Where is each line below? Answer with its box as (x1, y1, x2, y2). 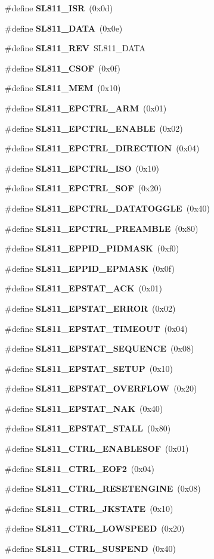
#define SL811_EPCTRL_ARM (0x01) (5, 101, 167, 114)
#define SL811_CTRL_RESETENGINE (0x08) (5, 482, 201, 495)
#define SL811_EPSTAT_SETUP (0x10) (5, 362, 173, 374)
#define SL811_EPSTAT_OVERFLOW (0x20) (5, 382, 197, 395)
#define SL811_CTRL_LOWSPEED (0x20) (5, 522, 185, 535)
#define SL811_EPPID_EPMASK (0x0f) (5, 262, 175, 274)
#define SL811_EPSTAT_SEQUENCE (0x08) (5, 342, 194, 355)
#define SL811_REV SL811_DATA (5, 42, 146, 54)
